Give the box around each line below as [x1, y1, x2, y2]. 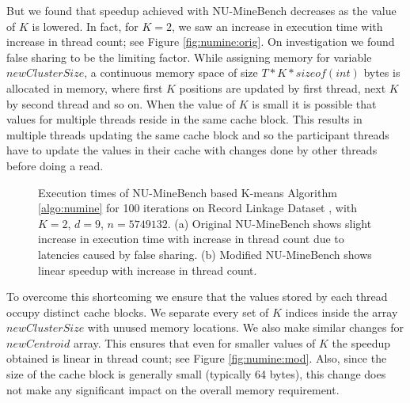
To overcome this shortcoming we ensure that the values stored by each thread [6, 288, 388, 305]
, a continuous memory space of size [84, 64, 258, 81]
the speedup [332, 334, 391, 351]
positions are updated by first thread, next [179, 79, 386, 96]
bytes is [363, 64, 401, 81]
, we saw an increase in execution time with [172, 17, 383, 34]
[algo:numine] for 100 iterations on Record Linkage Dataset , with [38, 200, 358, 216]
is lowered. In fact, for [32, 17, 139, 34]
